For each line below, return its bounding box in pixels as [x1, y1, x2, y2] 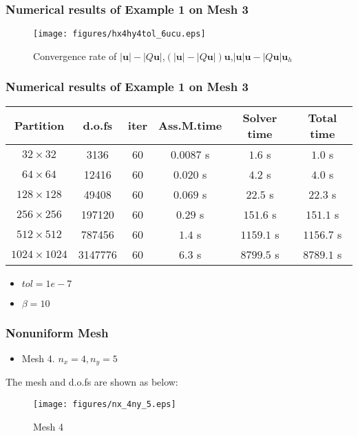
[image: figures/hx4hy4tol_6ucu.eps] [33, 29, 206, 39]
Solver [242, 109, 277, 126]
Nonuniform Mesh [6, 324, 109, 341]
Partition [14, 117, 65, 134]
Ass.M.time [158, 117, 222, 134]
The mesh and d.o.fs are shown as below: [6, 375, 178, 389]
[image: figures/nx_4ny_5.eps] [33, 399, 176, 409]
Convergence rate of [33, 48, 117, 63]
